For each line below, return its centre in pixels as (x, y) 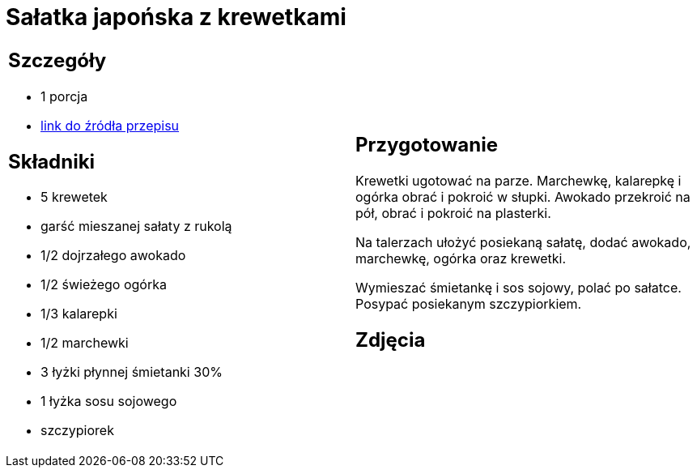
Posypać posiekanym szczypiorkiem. (469, 303)
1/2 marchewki (85, 343)
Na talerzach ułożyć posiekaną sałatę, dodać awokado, (523, 242)
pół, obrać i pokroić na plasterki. (453, 213)
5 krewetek (74, 197)
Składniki (52, 161)
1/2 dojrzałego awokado (113, 256)
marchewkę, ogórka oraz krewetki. (461, 258)
